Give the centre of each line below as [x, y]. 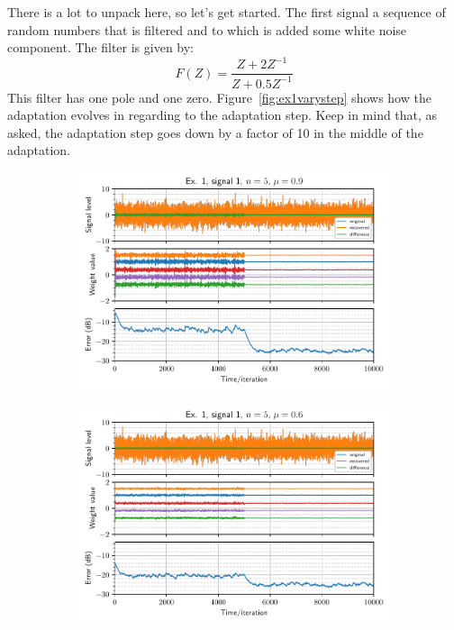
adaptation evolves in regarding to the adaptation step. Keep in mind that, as [222, 115]
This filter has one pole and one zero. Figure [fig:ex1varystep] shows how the [219, 97]
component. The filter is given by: [101, 47]
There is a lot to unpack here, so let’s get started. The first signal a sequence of [227, 12]
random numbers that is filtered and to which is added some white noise [207, 29]
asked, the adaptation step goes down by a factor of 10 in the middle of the [215, 132]
